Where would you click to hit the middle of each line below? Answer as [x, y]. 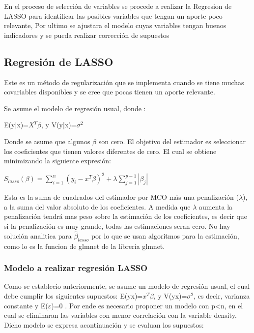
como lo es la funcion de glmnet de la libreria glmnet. [85, 246]
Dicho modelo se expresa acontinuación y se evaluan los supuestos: [104, 324]
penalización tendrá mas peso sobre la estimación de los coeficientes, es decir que [126, 216]
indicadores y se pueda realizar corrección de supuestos [87, 35]
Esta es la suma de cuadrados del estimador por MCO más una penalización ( [121, 197]
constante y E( [26, 305]
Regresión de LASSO [59, 61]
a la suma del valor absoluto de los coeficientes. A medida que [97, 206]
